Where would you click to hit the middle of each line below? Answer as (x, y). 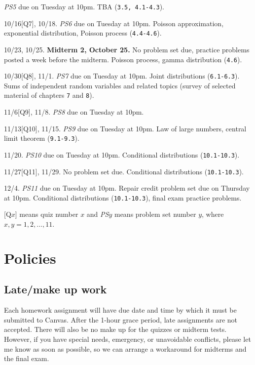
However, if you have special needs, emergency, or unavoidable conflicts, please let (127, 339)
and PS (98, 214)
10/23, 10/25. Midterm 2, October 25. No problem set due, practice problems (127, 49)
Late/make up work (55, 289)
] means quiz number (47, 214)
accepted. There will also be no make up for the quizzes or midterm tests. (115, 329)
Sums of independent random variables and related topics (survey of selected (120, 85)
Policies (30, 258)
